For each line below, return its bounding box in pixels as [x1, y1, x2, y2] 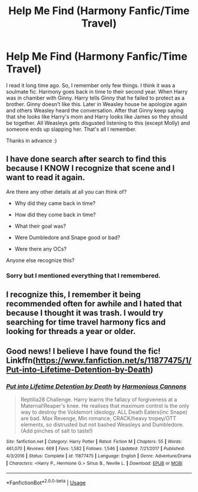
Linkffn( [6, 355, 37, 366]
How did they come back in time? [14, 211, 96, 218]
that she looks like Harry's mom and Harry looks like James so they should [6, 113, 187, 120]
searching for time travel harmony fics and [6, 317, 166, 328]
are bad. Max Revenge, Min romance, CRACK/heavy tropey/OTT [20, 414, 177, 422]
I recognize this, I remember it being [6, 290, 141, 300]
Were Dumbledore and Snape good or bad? [14, 234, 121, 241]
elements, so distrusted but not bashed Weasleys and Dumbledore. [20, 421, 184, 428]
